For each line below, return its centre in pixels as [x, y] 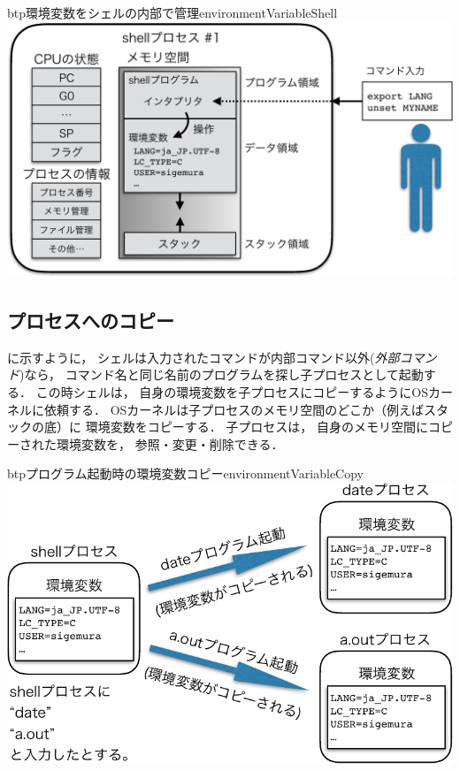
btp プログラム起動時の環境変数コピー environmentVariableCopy [185, 473]
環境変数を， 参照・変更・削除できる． [170, 443]
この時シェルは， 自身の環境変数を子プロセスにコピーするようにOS [232, 391]
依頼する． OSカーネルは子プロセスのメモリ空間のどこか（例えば [234, 409]
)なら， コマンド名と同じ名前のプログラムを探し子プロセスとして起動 [222, 374]
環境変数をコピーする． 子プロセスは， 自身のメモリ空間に [257, 427]
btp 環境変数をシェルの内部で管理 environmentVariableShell [172, 12]
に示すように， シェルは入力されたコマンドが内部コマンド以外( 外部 [203, 357]
